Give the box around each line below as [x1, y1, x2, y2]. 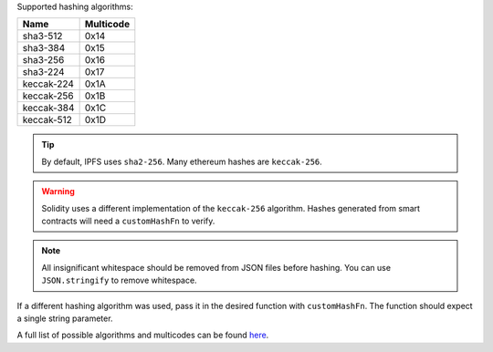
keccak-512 [22, 114, 73, 127]
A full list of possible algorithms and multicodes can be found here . [16, 329, 269, 341]
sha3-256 [22, 54, 65, 67]
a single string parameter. [16, 313, 113, 324]
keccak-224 [22, 78, 75, 90]
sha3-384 [22, 42, 66, 55]
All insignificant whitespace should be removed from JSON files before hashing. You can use [41, 262, 392, 273]
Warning [41, 186, 75, 197]
